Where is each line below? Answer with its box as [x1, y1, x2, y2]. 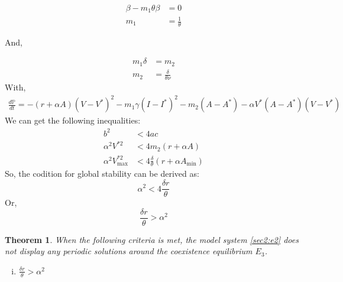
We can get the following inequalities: [5, 114, 141, 127]
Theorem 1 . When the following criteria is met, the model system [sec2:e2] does [5, 233, 299, 245]
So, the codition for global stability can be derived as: [5, 167, 199, 180]
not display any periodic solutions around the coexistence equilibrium [5, 245, 253, 257]
